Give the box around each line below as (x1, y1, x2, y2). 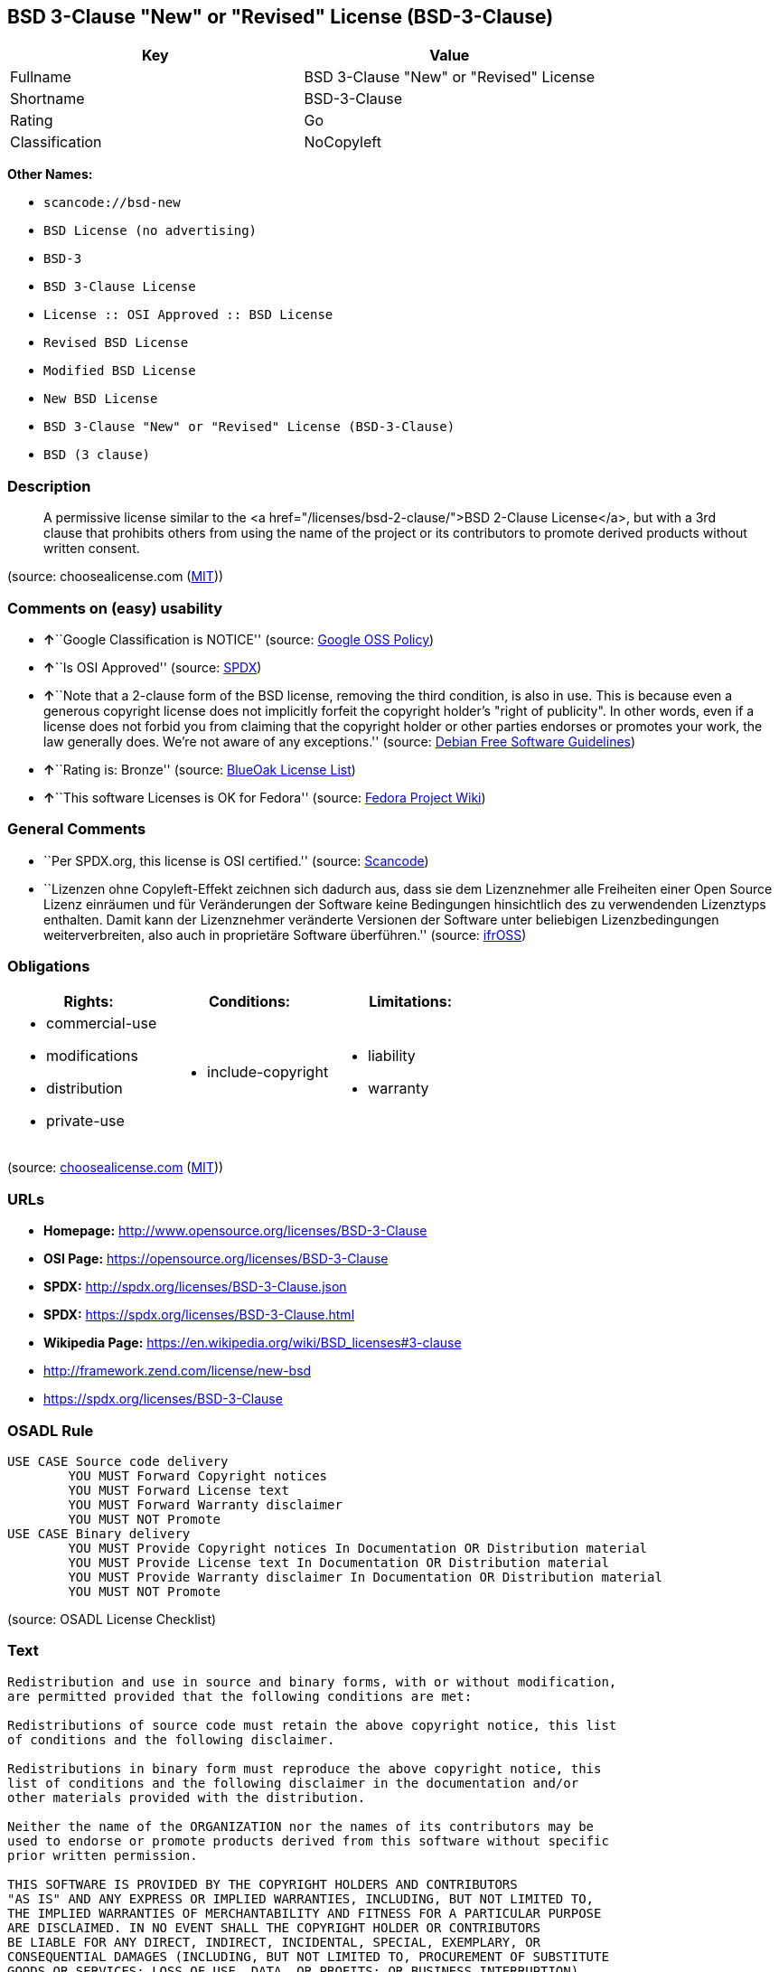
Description (7, 476, 91, 495)
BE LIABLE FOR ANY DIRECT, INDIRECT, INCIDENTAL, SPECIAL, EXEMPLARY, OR (7, 1934, 541, 1949)
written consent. (43, 540, 140, 557)
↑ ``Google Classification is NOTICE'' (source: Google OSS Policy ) (43, 631, 435, 647)
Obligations (7, 957, 90, 976)
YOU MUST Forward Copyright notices (68, 1468, 328, 1483)
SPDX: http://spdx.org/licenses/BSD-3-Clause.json (43, 1279, 347, 1295)
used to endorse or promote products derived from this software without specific (7, 1833, 609, 1848)
